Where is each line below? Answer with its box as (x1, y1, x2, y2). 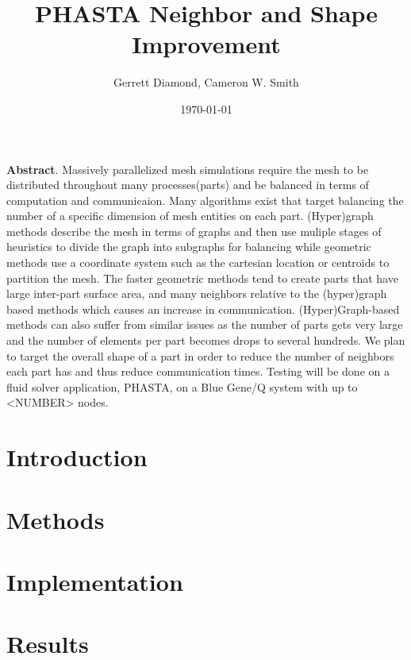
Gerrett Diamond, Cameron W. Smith (113, 74, 299, 91)
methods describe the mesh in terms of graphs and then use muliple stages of (6, 222, 382, 239)
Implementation (6, 565, 183, 597)
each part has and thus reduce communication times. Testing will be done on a (6, 363, 390, 380)
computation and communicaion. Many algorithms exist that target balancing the (6, 191, 404, 208)
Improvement (132, 28, 281, 60)
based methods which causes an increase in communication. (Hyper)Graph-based (6, 300, 400, 317)
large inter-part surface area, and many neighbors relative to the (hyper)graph (6, 285, 387, 302)
